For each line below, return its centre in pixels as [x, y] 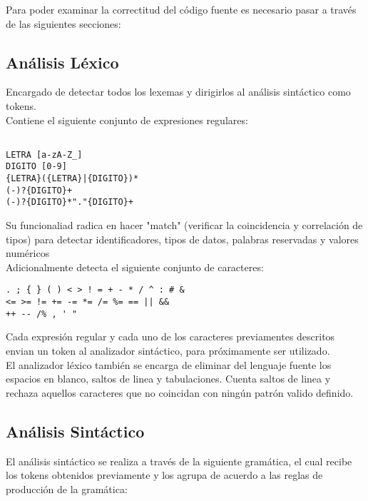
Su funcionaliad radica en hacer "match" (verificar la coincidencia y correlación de [184, 225]
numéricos [28, 253]
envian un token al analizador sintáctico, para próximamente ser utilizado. [168, 351]
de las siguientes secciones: [63, 23]
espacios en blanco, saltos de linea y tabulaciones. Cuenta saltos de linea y [168, 379]
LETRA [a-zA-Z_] [44, 155]
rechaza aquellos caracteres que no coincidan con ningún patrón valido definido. [180, 392]
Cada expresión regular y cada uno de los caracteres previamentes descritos [170, 336]
